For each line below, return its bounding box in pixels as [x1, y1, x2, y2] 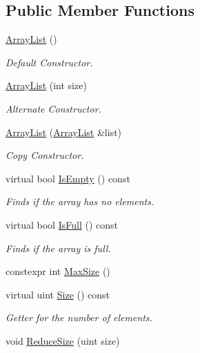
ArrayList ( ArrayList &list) [6, 124, 122, 139]
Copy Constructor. [6, 148, 84, 162]
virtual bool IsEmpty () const [6, 171, 130, 185]
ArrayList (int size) [6, 78, 87, 93]
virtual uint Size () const [6, 287, 110, 301]
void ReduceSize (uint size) [6, 333, 120, 347]
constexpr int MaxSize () [6, 264, 110, 278]
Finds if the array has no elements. [6, 194, 154, 209]
